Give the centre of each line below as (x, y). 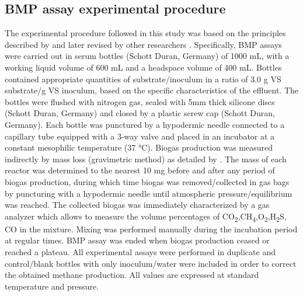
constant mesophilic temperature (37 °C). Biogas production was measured (139, 147)
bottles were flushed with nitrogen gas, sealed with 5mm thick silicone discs (140, 101)
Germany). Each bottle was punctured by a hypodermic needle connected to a (145, 124)
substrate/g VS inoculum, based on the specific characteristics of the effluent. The (151, 90)
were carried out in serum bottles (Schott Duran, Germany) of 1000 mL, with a (147, 56)
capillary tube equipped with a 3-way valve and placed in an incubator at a (140, 136)
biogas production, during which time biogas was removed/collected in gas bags (147, 181)
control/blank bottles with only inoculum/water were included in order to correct (151, 263)
